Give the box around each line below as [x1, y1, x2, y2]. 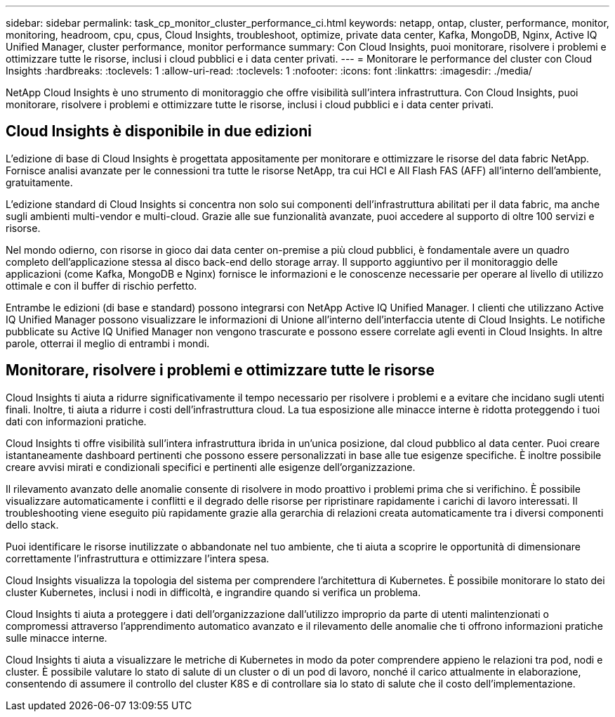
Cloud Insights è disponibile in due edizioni [6, 122, 312, 141]
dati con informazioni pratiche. [6, 415, 147, 427]
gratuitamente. [6, 176, 73, 188]
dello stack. [6, 518, 59, 531]
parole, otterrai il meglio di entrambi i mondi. [6, 337, 210, 349]
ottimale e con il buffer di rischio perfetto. [6, 279, 197, 292]
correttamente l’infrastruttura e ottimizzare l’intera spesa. [6, 552, 270, 564]
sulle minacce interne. [6, 631, 107, 644]
